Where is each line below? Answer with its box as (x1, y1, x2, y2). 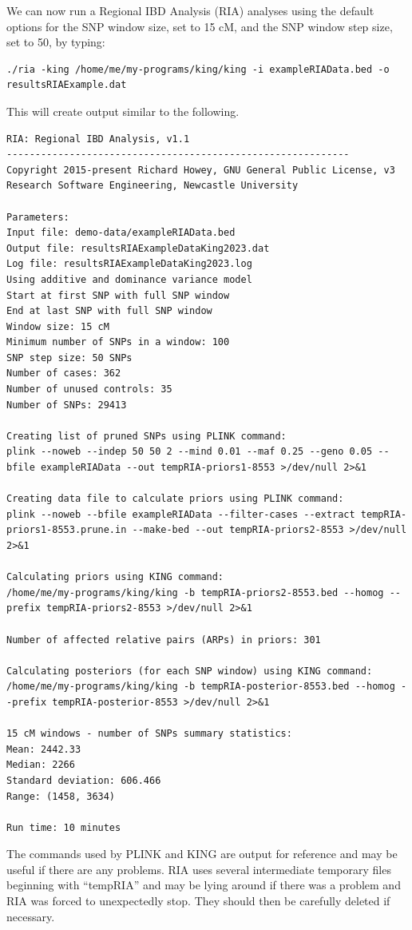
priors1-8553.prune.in (6, 524, 127, 536)
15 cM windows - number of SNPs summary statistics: (6, 728, 292, 740)
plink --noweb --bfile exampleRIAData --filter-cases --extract (6, 508, 355, 520)
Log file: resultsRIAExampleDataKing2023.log (6, 258, 252, 270)
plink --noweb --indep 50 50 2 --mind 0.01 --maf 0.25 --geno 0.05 (6, 446, 373, 458)
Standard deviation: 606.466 (6, 774, 161, 786)
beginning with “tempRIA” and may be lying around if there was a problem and (6, 876, 401, 893)
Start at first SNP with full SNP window (6, 289, 230, 301)
